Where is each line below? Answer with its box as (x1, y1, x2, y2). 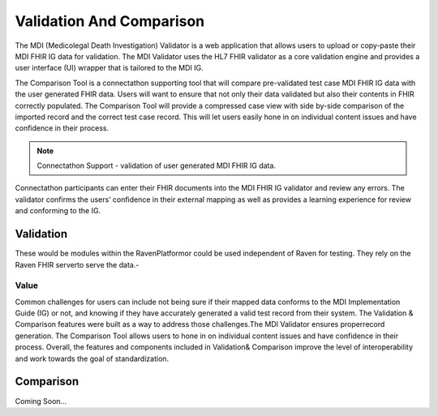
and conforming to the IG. (15, 206, 101, 216)
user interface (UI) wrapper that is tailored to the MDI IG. (15, 63, 204, 73)
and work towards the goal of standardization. (15, 354, 170, 363)
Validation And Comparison (15, 12, 205, 30)
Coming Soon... (15, 396, 67, 405)
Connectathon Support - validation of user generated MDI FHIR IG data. (36, 161, 276, 170)
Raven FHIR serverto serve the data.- (15, 259, 140, 269)
